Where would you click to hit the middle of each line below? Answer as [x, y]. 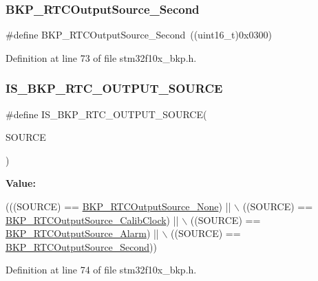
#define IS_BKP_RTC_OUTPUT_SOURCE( [106, 114]
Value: [21, 183]
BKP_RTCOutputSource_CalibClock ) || [92, 220]
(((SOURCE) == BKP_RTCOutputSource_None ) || [118, 206]
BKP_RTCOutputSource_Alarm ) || [82, 233]
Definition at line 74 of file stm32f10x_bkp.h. [101, 270]
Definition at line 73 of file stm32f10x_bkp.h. [101, 57]
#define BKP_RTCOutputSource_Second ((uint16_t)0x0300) [139, 35]
